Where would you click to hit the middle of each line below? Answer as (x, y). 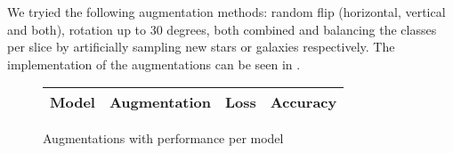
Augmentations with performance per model (163, 138)
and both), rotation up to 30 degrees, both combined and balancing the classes (222, 29)
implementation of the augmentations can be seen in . (154, 64)
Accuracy (303, 102)
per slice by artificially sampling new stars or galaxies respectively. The (201, 47)
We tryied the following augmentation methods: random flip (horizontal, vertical (226, 12)
